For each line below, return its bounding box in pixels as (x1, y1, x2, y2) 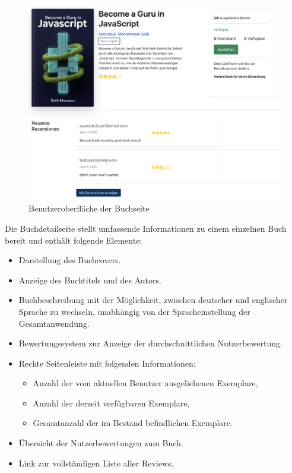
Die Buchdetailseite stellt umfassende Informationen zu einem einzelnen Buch (5, 222, 287, 234)
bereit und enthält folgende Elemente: (5, 234, 142, 246)
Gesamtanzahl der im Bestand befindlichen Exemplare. (33, 417, 233, 429)
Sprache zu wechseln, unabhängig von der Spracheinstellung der (18, 305, 250, 317)
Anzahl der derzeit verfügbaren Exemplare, (33, 396, 190, 409)
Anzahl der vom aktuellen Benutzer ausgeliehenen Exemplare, (33, 377, 258, 389)
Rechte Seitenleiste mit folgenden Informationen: (18, 357, 196, 369)
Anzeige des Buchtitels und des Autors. (18, 273, 161, 286)
